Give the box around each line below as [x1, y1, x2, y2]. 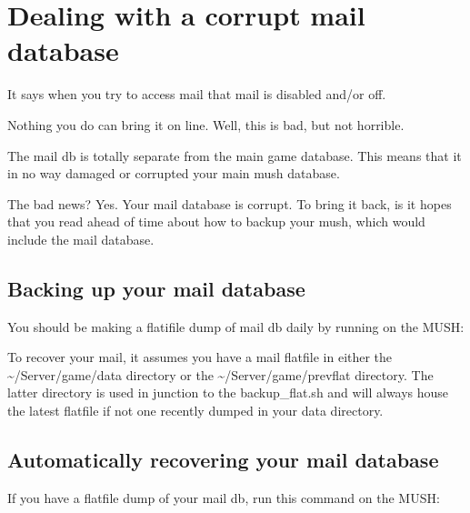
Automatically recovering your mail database [7, 446, 439, 474]
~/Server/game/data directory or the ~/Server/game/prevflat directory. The [7, 365, 434, 384]
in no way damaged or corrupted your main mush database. [7, 164, 340, 183]
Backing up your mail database [7, 274, 305, 302]
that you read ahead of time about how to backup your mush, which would [7, 212, 425, 231]
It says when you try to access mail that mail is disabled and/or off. [7, 85, 386, 104]
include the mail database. [7, 229, 155, 248]
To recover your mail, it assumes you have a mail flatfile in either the [7, 347, 393, 367]
